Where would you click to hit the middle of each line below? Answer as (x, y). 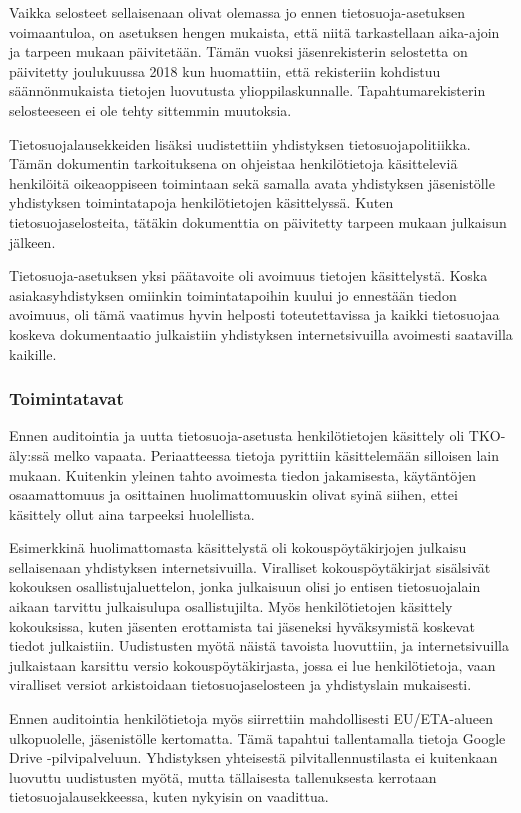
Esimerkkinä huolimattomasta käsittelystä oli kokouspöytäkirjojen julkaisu (238, 547)
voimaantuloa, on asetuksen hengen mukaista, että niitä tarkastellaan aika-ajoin (254, 31)
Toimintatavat (66, 398)
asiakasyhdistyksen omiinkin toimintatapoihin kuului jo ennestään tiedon (233, 294)
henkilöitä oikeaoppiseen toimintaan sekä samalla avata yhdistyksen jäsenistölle (252, 182)
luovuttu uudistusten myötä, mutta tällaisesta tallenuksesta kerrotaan (223, 776)
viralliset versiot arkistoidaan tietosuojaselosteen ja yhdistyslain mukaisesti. (240, 684)
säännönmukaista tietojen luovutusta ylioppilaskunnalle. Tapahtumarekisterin (247, 90)
